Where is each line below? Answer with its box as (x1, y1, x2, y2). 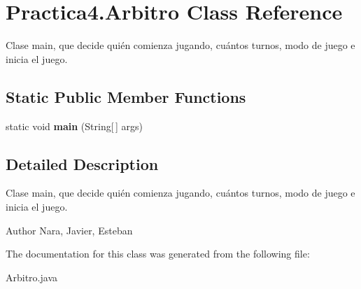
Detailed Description (6, 153, 159, 174)
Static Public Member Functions (6, 85, 246, 107)
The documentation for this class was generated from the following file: (6, 246, 310, 261)
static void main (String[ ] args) (6, 118, 143, 133)
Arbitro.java (6, 269, 57, 284)
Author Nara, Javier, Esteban (6, 223, 133, 237)
